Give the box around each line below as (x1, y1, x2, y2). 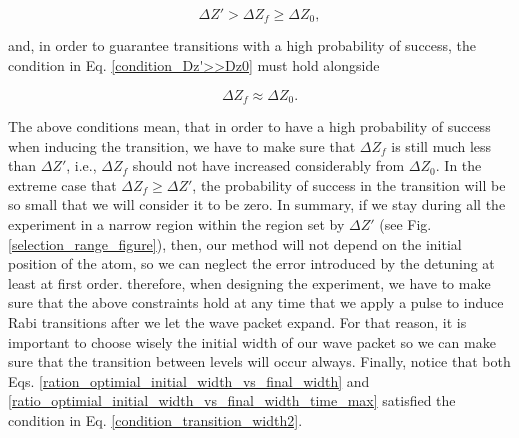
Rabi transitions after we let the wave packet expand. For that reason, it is (8, 312, 467, 333)
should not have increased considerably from (132, 155, 405, 176)
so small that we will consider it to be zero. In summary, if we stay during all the (8, 194, 506, 215)
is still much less (391, 135, 492, 156)
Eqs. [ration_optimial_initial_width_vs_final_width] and (8, 370, 370, 391)
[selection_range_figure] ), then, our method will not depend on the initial (8, 233, 462, 254)
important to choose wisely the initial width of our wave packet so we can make (8, 331, 496, 352)
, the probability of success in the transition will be (192, 174, 506, 195)
